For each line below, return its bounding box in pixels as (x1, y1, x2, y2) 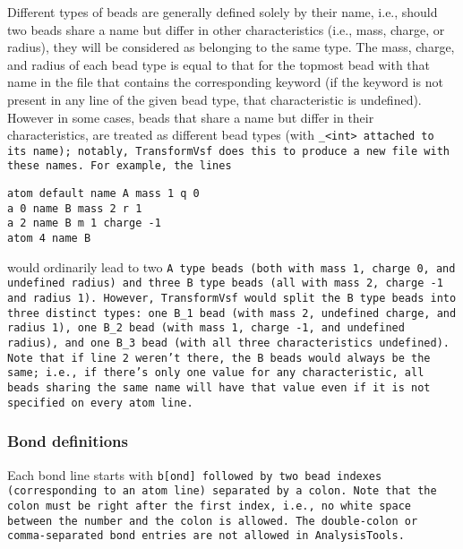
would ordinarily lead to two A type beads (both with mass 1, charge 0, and (7, 257, 456, 276)
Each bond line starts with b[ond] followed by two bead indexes (7, 465, 382, 484)
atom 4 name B (7, 232, 91, 245)
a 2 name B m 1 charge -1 (7, 217, 161, 230)
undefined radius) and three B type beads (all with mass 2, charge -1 (7, 277, 443, 290)
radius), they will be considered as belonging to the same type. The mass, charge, (7, 38, 455, 56)
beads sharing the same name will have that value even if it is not (7, 382, 431, 394)
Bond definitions (7, 430, 128, 452)
